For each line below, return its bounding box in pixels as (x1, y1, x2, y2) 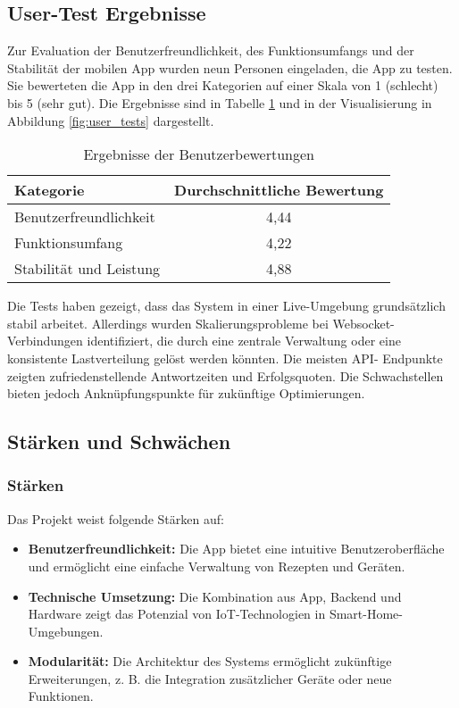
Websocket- (332, 313, 395, 332)
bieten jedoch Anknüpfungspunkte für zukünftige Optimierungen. (7, 384, 365, 403)
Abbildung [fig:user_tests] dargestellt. (7, 111, 214, 129)
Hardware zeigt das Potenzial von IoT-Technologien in (28, 604, 326, 623)
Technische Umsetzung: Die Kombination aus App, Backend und (28, 587, 402, 605)
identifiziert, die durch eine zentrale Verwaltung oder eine (87, 331, 401, 350)
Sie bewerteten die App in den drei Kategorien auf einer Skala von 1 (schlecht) (7, 76, 438, 95)
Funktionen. (28, 687, 94, 705)
